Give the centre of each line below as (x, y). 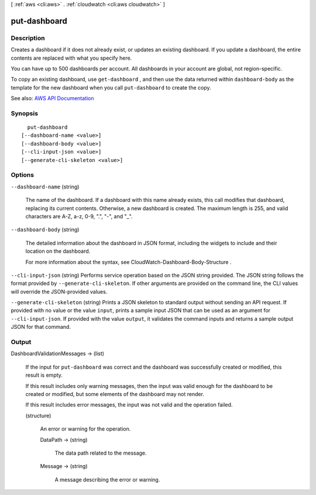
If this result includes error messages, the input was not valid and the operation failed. (129, 405)
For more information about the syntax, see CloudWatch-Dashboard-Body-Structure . (128, 262)
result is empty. (44, 375)
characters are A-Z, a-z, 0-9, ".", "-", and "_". (79, 216)
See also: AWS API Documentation (52, 98)
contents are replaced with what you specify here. (71, 58)
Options (23, 175)
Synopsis (24, 113)
